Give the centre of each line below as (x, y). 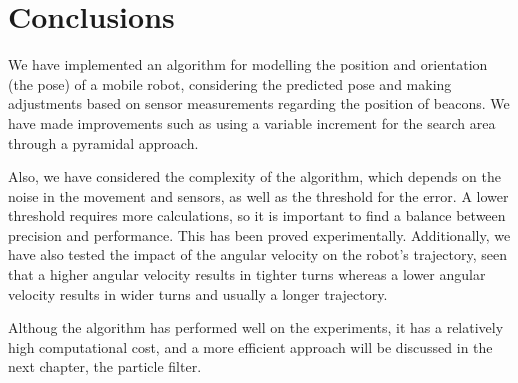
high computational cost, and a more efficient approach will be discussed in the (250, 346)
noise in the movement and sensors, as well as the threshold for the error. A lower (258, 195)
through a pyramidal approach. (103, 142)
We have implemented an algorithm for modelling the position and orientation (248, 64)
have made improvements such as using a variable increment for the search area (252, 122)
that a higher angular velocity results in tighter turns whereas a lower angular (247, 274)
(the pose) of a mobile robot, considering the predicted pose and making (230, 83)
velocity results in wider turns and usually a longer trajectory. (198, 293)
